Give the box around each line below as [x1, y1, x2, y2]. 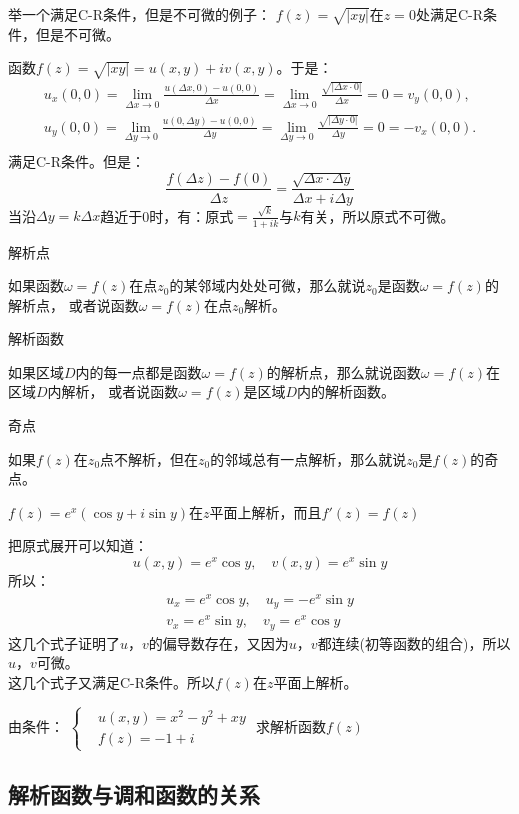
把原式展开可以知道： [8, 535, 148, 556]
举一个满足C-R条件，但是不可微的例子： [8, 4, 272, 24]
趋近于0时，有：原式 [100, 205, 234, 226]
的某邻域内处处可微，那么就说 [169, 275, 366, 296]
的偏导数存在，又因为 [148, 632, 289, 653]
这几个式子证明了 [8, 632, 120, 653]
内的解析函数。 [297, 381, 396, 402]
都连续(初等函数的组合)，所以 [317, 632, 511, 653]
